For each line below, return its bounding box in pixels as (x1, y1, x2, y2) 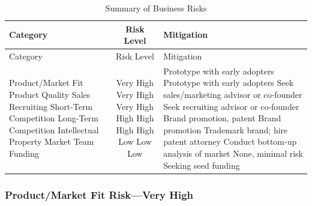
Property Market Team (9, 135, 94, 148)
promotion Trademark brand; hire (163, 123, 288, 136)
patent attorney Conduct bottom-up (163, 135, 297, 148)
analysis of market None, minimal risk (163, 147, 304, 160)
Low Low (118, 135, 152, 148)
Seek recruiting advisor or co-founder (163, 100, 299, 112)
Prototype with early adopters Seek (163, 76, 294, 89)
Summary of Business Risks (105, 2, 207, 14)
